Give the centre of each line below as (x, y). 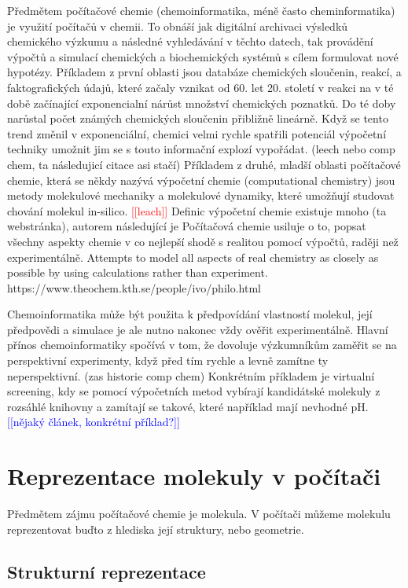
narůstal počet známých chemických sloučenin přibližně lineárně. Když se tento (198, 118)
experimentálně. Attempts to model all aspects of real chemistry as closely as (193, 257)
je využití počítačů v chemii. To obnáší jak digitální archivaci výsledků (178, 26)
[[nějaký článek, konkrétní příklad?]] (94, 422)
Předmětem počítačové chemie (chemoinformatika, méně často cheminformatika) (201, 10)
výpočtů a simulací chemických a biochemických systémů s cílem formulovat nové (203, 56)
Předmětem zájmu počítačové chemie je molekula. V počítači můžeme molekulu (199, 514)
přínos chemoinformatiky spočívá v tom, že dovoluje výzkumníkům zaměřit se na (202, 345)
